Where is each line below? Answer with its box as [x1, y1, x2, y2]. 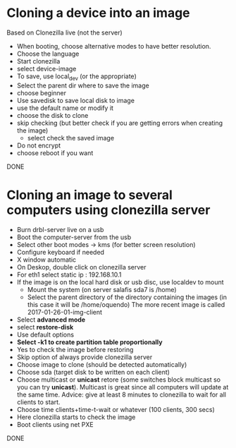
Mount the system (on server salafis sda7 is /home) [27, 285, 177, 293]
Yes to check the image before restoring [16, 345, 134, 353]
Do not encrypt [16, 141, 61, 150]
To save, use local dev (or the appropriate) [16, 72, 137, 82]
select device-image [16, 64, 77, 73]
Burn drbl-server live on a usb [16, 225, 104, 234]
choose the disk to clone [16, 111, 89, 119]
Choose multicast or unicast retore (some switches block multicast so [16, 375, 221, 384]
